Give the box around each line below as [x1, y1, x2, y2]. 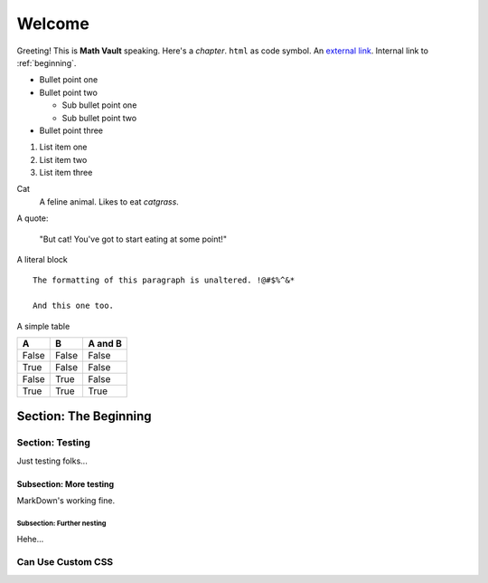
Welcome [16, 14, 89, 33]
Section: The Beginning [16, 408, 153, 425]
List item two [39, 154, 88, 165]
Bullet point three [39, 125, 104, 136]
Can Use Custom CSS [16, 556, 114, 569]
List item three [39, 167, 93, 178]
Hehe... [16, 533, 44, 544]
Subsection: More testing [16, 478, 115, 489]
